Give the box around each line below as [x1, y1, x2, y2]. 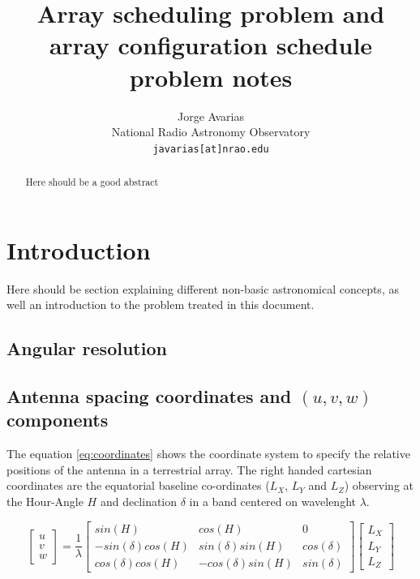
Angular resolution [6, 336, 167, 361]
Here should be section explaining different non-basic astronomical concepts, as [6, 280, 399, 297]
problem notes [129, 60, 293, 93]
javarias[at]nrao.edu [152, 143, 269, 155]
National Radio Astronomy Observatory [111, 123, 311, 140]
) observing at [344, 477, 414, 494]
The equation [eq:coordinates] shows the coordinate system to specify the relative [6, 445, 410, 462]
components [6, 407, 109, 432]
